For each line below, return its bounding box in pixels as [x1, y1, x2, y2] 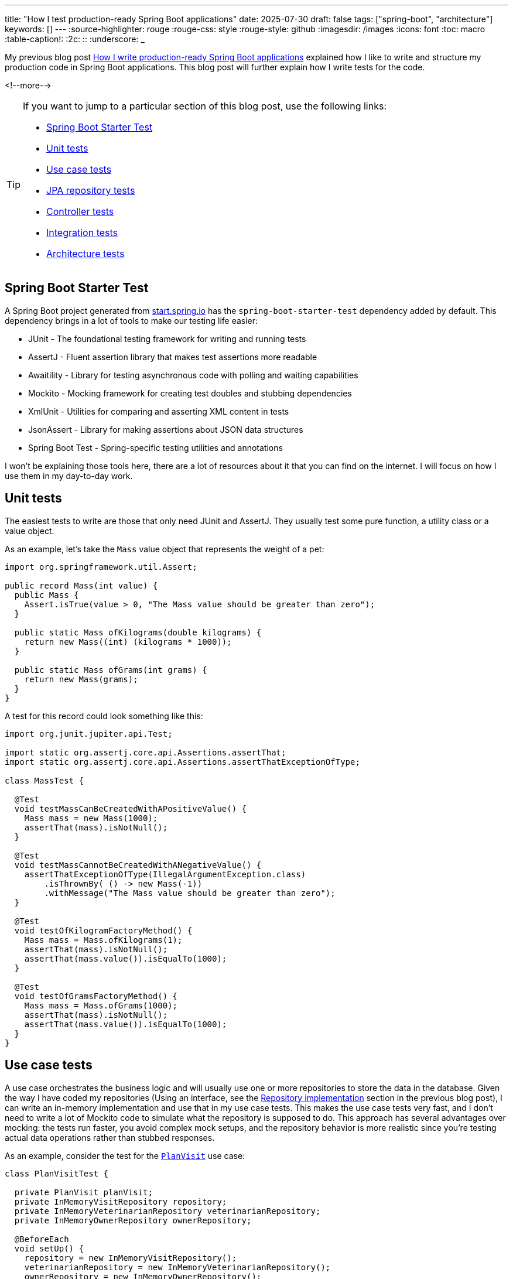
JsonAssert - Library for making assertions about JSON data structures [28, 424, 303, 435]
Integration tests [46, 227, 118, 238]
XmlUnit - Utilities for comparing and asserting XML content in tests [28, 406, 289, 416]
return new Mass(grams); [24, 674, 138, 684]
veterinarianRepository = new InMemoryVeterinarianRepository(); [24, 1262, 331, 1272]
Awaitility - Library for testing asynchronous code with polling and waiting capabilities [28, 370, 358, 380]
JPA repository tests [46, 184, 135, 196]
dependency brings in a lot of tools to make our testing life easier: [5, 315, 258, 326]
